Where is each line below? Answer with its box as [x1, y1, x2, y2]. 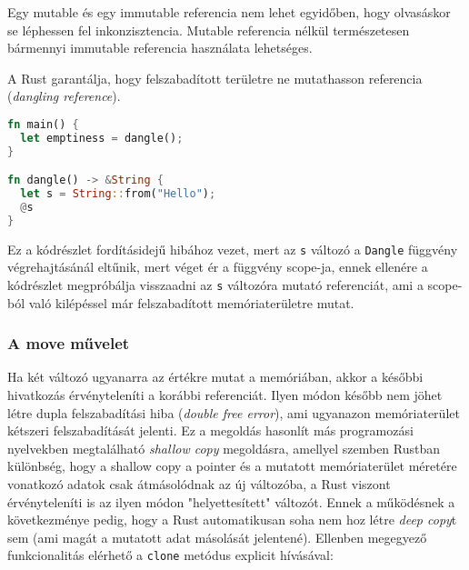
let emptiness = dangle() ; [20, 131, 184, 145]
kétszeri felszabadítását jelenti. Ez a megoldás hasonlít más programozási [7, 421, 414, 440]
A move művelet [7, 332, 130, 355]
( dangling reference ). [7, 86, 121, 105]
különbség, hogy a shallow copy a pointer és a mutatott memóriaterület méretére [7, 456, 457, 475]
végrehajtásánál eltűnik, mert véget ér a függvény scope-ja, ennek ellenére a [7, 257, 428, 276]
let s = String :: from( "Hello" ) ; [20, 187, 216, 201]
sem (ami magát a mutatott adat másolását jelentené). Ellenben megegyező [7, 527, 427, 546]
